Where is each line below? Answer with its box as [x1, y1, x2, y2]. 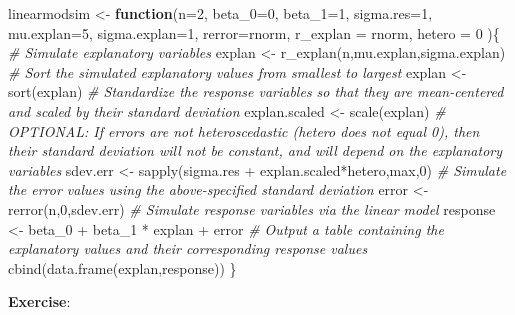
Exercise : [8, 291, 71, 312]
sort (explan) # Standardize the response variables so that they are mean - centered [8, 81, 504, 102]
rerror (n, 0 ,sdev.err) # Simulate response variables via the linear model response [8, 198, 496, 219]
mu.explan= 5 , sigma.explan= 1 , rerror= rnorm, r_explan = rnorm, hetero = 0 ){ [8, 22, 500, 43]
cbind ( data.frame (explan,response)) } [8, 257, 237, 278]
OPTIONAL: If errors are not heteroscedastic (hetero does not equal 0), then [8, 120, 480, 141]
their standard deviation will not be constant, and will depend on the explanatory [8, 140, 503, 161]
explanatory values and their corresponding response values [8, 238, 368, 259]
